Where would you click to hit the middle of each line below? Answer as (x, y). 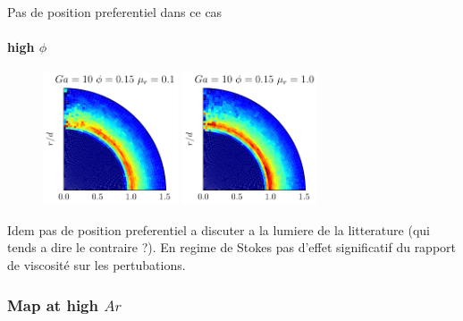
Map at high (53, 304)
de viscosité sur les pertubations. (97, 265)
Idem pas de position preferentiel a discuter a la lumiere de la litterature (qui (219, 229)
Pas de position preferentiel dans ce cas (115, 12)
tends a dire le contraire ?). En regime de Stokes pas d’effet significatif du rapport (232, 247)
